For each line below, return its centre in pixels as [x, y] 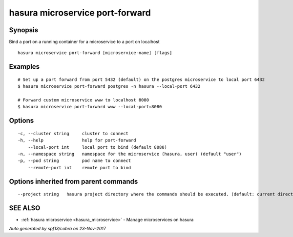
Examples [24, 67]
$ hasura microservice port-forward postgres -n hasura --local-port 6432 [109, 86]
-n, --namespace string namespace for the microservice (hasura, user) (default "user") [130, 154]
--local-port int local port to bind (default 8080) [97, 147]
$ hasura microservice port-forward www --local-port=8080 [90, 107]
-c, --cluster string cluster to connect [73, 133]
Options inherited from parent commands [73, 181]
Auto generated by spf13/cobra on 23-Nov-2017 [57, 229]
